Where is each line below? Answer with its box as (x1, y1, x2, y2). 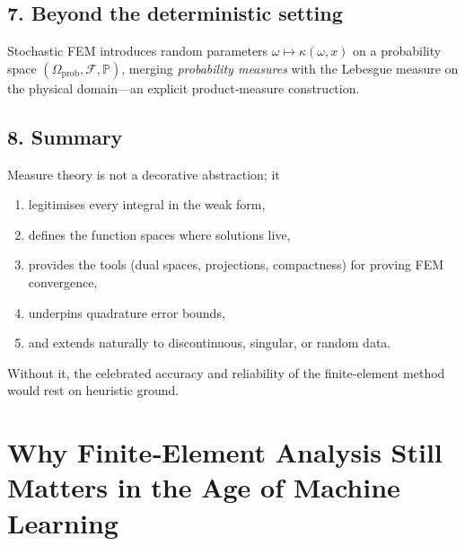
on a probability (353, 41, 442, 60)
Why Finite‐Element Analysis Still (7, 434, 443, 471)
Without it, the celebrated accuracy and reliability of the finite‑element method (7, 363, 445, 382)
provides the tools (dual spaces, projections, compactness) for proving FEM (28, 255, 444, 274)
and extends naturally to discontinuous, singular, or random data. (28, 333, 391, 352)
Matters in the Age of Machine (7, 469, 400, 506)
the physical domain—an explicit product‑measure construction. (7, 78, 360, 97)
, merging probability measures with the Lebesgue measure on (121, 58, 459, 77)
